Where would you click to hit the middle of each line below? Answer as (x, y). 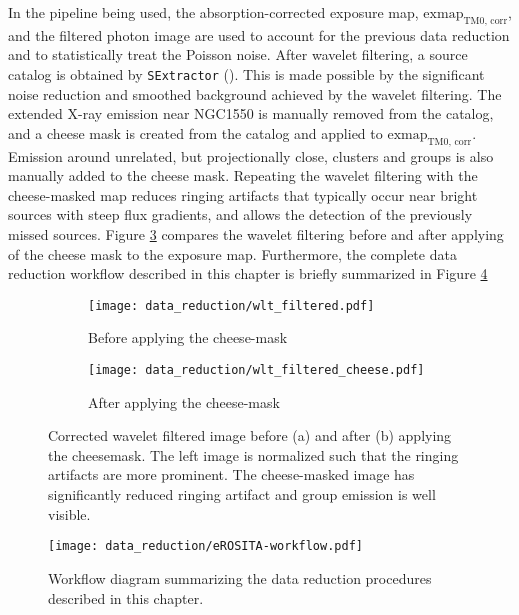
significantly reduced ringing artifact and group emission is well (242, 494)
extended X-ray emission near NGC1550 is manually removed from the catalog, (251, 113)
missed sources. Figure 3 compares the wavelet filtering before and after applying (256, 234)
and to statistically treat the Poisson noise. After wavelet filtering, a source (238, 54)
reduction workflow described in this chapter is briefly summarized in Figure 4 (248, 273)
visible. (69, 513)
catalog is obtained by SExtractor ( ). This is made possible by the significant (246, 73)
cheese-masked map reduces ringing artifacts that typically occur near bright (243, 194)
